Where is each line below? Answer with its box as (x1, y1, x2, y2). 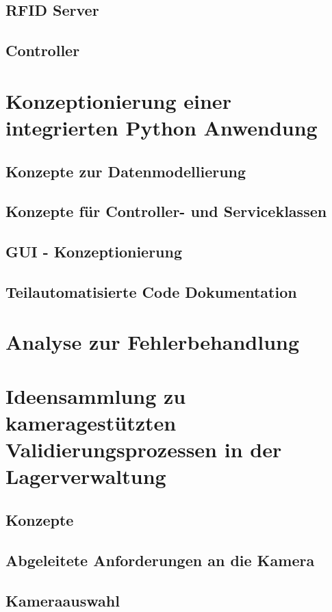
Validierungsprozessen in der (5, 435, 282, 463)
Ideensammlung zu (5, 381, 186, 409)
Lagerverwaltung (5, 462, 166, 490)
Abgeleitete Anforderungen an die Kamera (5, 549, 315, 570)
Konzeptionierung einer (5, 86, 231, 114)
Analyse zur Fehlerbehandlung (5, 328, 300, 356)
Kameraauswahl (5, 589, 120, 611)
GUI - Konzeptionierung (5, 241, 183, 262)
